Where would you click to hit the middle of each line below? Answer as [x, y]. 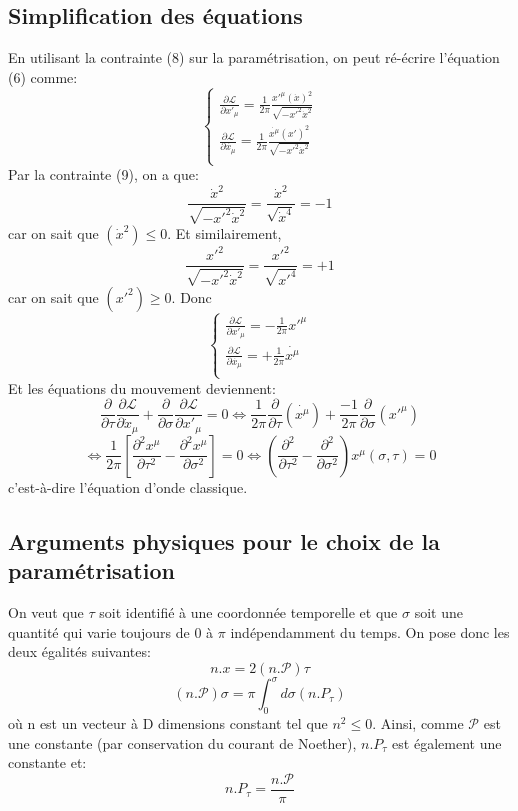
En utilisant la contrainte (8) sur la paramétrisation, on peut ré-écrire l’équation [254, 57]
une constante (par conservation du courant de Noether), [182, 742]
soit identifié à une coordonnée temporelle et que [248, 611]
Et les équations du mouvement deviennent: [142, 387]
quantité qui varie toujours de [99, 631]
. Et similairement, [224, 232]
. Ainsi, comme [418, 723]
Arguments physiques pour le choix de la [224, 540]
